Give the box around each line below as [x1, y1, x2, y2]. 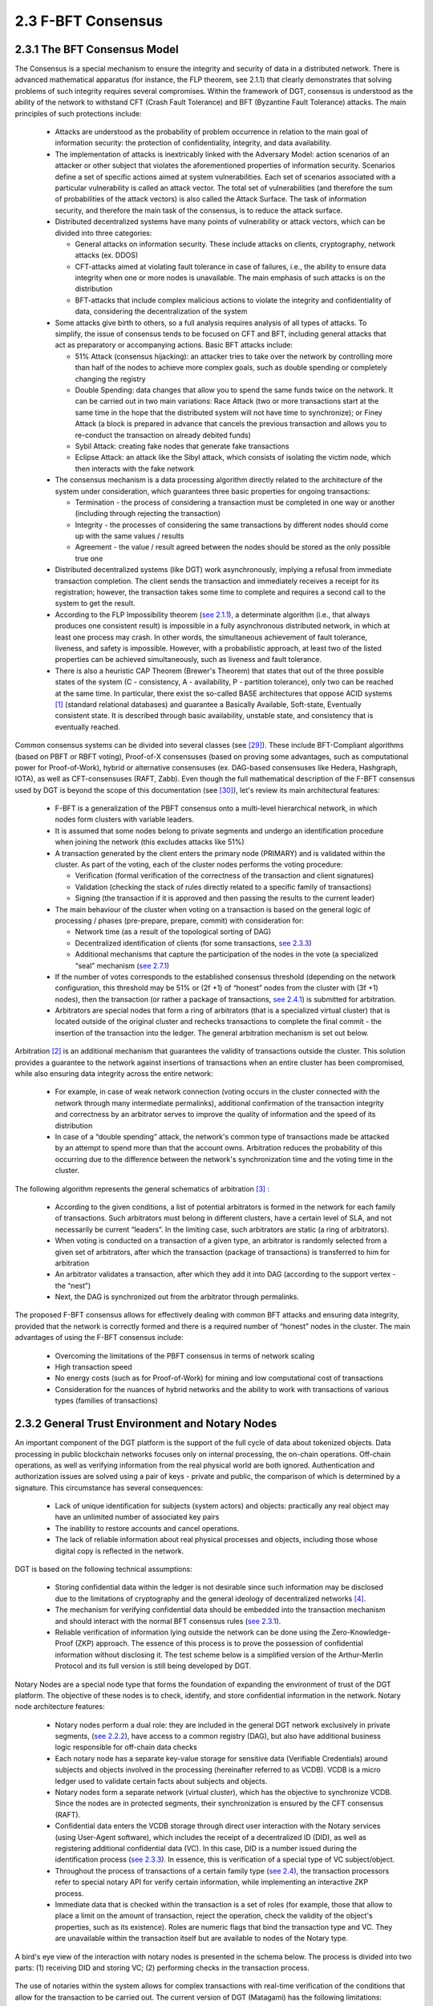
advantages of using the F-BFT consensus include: [14, 1333, 184, 1342]
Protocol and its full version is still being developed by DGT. [55, 1661, 252, 1671]
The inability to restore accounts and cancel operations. [55, 1523, 240, 1533]
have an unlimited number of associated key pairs [55, 1513, 220, 1522]
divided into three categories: [55, 228, 152, 238]
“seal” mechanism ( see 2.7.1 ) [75, 960, 170, 970]
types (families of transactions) [55, 1396, 158, 1406]
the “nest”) [55, 1281, 91, 1290]
